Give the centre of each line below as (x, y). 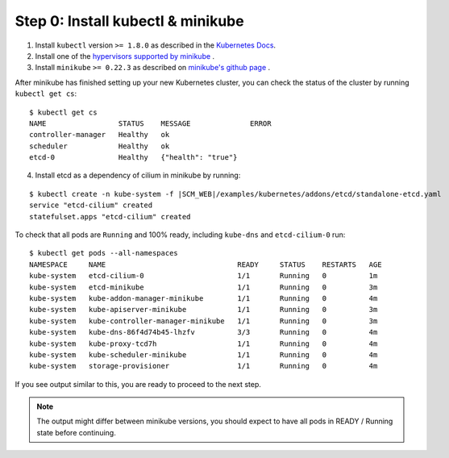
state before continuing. (76, 432)
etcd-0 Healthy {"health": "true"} (133, 158)
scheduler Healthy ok (100, 146)
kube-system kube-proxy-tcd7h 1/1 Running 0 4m (204, 343)
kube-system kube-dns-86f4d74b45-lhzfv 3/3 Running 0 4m (204, 332)
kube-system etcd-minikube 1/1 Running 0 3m (204, 287)
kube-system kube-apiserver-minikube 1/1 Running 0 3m (204, 310)
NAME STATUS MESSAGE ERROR (150, 123)
